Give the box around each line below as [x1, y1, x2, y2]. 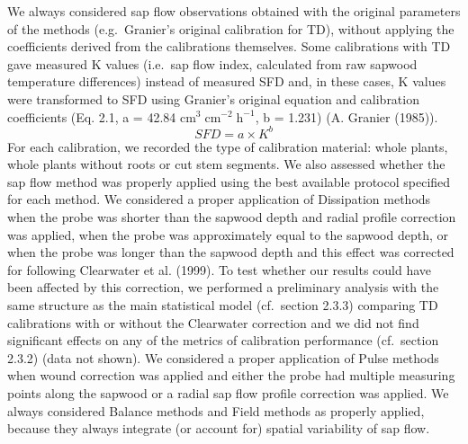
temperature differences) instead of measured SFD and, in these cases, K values [7, 72, 446, 91]
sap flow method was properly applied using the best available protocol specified [7, 172, 451, 191]
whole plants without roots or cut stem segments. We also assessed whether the [7, 155, 445, 173]
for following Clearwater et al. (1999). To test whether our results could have [7, 260, 432, 279]
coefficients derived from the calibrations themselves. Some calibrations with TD [7, 37, 451, 56]
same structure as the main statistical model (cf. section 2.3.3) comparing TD [7, 296, 438, 314]
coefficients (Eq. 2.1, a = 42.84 [7, 107, 176, 126]
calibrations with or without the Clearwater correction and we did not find [7, 313, 419, 332]
